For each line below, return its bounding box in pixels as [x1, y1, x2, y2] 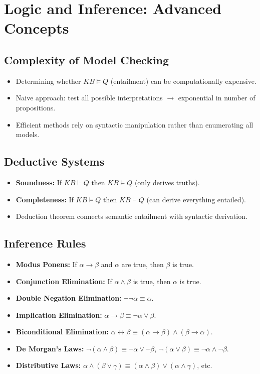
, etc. [197, 360, 212, 370]
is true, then [133, 276, 171, 286]
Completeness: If [16, 194, 74, 204]
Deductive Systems [4, 154, 105, 169]
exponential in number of [178, 92, 255, 103]
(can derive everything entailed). [146, 194, 246, 204]
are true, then [121, 259, 164, 269]
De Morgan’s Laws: [16, 343, 84, 353]
